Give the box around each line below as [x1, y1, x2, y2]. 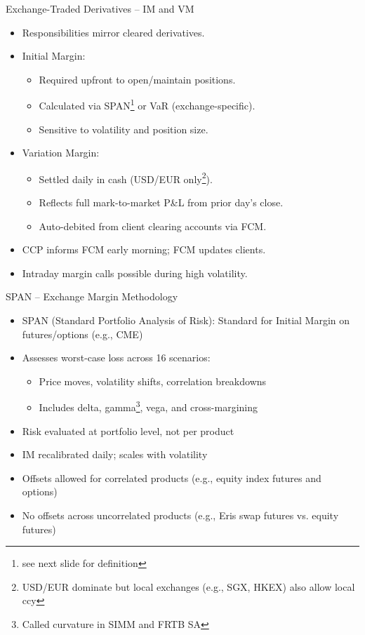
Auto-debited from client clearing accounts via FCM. [39, 218, 267, 233]
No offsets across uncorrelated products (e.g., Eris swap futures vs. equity [22, 508, 339, 523]
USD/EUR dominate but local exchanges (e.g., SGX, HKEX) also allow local [22, 579, 355, 594]
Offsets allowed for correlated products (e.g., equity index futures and [22, 470, 321, 485]
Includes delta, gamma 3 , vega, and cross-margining [39, 398, 258, 415]
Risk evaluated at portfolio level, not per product [22, 423, 234, 438]
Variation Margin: [22, 145, 100, 160]
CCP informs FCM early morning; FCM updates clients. [22, 242, 266, 257]
